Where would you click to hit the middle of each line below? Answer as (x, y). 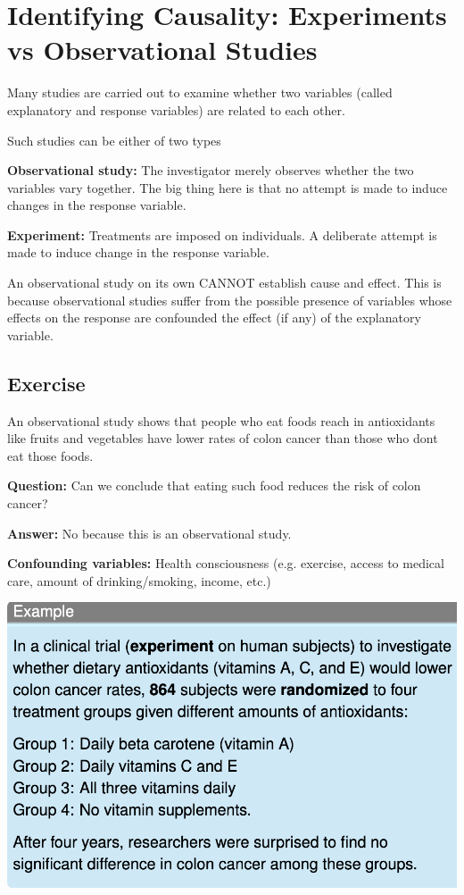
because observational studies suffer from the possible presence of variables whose (230, 300)
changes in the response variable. (97, 205)
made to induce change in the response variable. (138, 252)
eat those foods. (50, 455)
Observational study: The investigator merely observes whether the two (211, 170)
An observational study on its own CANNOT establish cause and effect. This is (224, 283)
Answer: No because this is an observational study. (149, 533)
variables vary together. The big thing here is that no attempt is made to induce (228, 187)
